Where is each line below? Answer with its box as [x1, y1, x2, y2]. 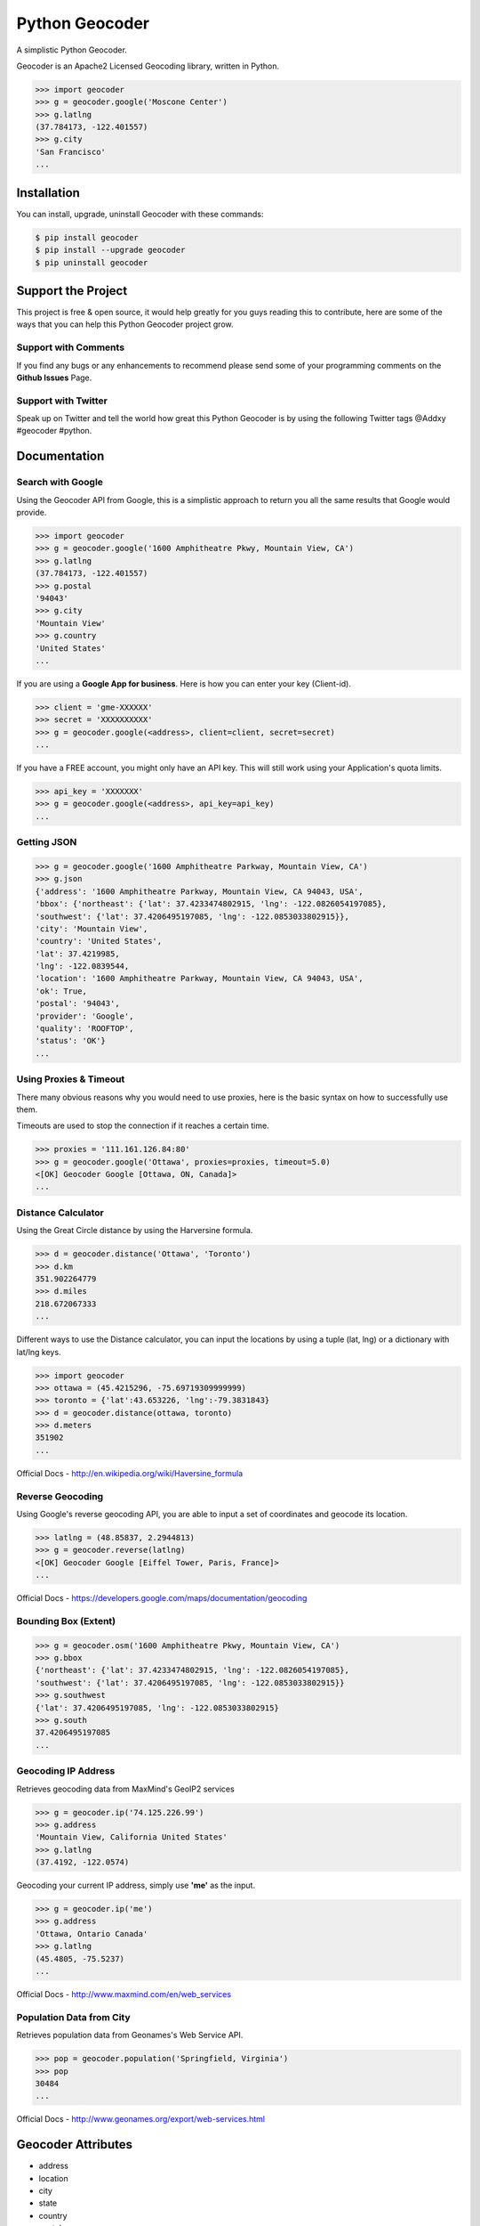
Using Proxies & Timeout [16, 1073, 125, 1085]
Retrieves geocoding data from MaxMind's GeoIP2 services [16, 1783, 235, 1794]
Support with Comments [16, 341, 124, 353]
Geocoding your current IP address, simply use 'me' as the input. [16, 1880, 256, 1891]
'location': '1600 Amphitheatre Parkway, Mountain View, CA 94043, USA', [35, 973, 364, 984]
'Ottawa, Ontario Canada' [35, 1929, 148, 1938]
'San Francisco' [35, 147, 107, 157]
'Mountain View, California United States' [35, 1832, 228, 1842]
